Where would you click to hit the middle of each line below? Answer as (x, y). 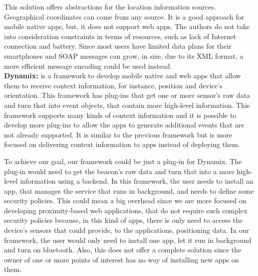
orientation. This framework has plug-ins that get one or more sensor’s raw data (127, 95)
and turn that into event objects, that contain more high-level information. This (127, 105)
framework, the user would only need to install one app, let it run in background (128, 240)
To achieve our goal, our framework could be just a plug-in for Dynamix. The (123, 161)
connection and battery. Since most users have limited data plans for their (118, 46)
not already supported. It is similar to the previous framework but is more (118, 134)
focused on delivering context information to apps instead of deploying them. (122, 144)
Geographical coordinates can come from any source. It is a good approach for (124, 16)
